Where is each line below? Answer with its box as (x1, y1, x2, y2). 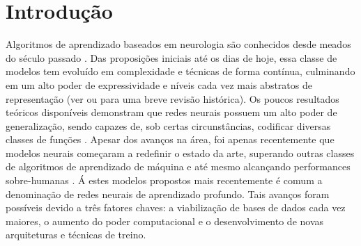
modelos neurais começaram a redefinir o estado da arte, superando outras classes (6, 145, 355, 160)
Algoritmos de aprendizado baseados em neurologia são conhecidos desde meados (6, 37, 351, 51)
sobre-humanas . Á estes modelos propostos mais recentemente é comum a (6, 173, 323, 188)
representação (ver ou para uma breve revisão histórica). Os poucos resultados (6, 91, 339, 106)
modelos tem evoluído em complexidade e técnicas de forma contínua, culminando (6, 64, 355, 79)
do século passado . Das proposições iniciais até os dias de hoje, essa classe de (6, 50, 337, 65)
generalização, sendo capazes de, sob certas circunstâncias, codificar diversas (6, 118, 331, 133)
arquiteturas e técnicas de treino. (6, 227, 146, 242)
